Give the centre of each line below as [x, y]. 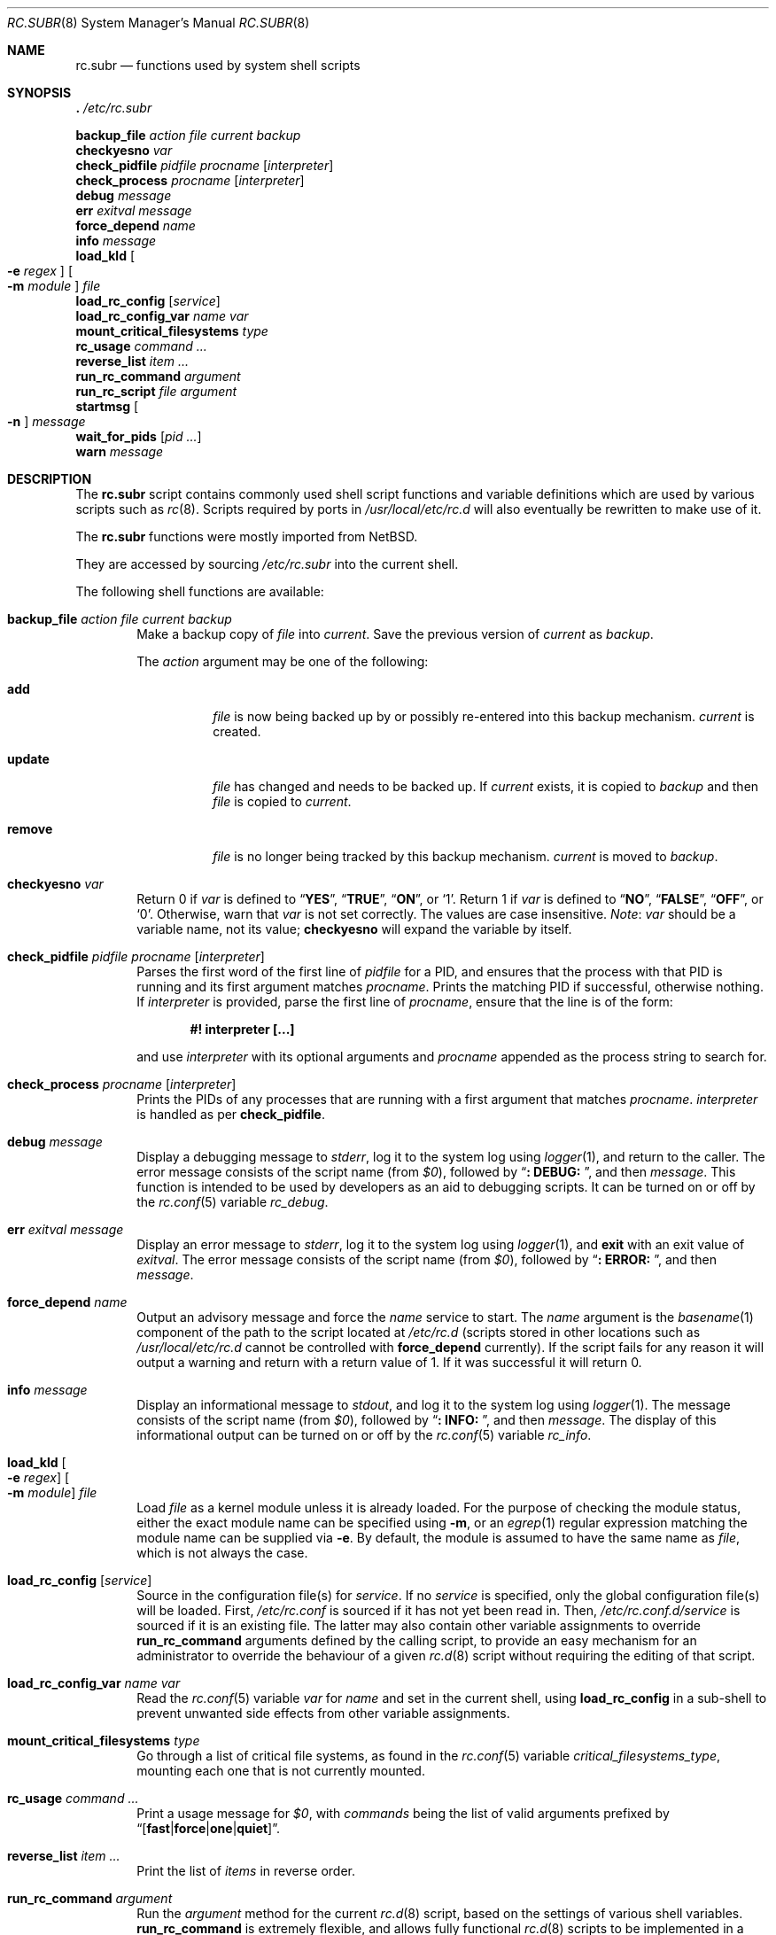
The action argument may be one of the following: [283, 661]
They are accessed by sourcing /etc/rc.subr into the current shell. [267, 564]
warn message [120, 451]
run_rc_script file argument [156, 391]
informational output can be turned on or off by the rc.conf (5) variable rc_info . [364, 1435]
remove [30, 829]
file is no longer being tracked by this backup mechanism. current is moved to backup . [466, 856]
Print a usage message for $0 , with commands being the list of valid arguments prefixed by [403, 1813]
